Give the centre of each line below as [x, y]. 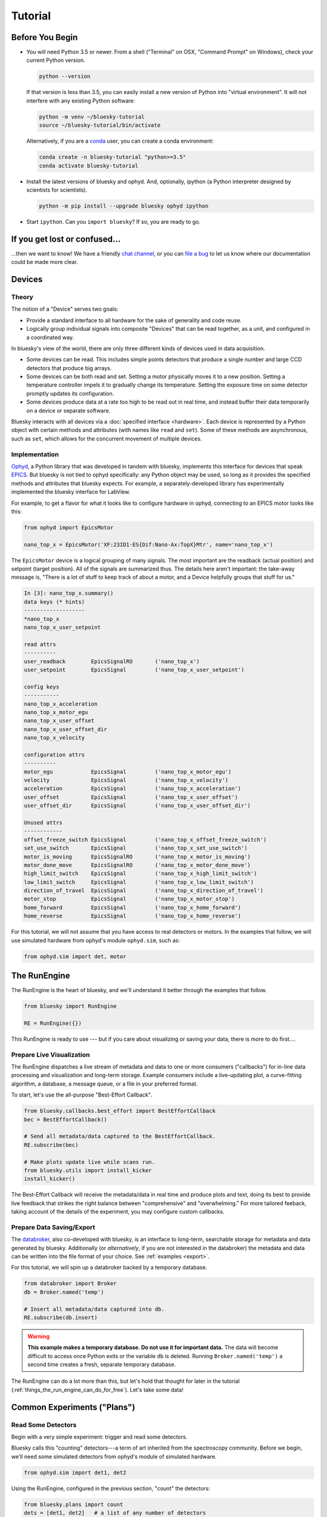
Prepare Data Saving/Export [53, 1227]
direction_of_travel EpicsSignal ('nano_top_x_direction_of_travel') [144, 891]
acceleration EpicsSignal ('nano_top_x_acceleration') [133, 789]
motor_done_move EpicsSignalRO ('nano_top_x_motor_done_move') [137, 865]
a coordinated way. [50, 337]
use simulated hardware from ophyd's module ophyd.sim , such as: [96, 940]
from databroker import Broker [71, 1284]
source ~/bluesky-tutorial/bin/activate [100, 125]
